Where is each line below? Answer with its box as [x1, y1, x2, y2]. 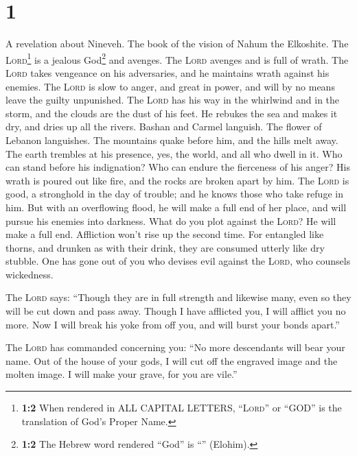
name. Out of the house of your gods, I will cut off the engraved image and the [5, 353, 338, 368]
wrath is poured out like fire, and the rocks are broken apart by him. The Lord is [5, 173, 349, 187]
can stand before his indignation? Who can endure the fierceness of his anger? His [5, 160, 350, 174]
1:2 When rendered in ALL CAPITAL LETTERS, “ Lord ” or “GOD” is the [21, 400, 342, 415]
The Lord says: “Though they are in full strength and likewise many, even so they [5, 290, 352, 304]
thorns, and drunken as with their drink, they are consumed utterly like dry [5, 240, 325, 254]
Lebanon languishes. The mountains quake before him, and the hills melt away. [5, 132, 338, 147]
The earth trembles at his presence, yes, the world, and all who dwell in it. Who [5, 146, 343, 160]
